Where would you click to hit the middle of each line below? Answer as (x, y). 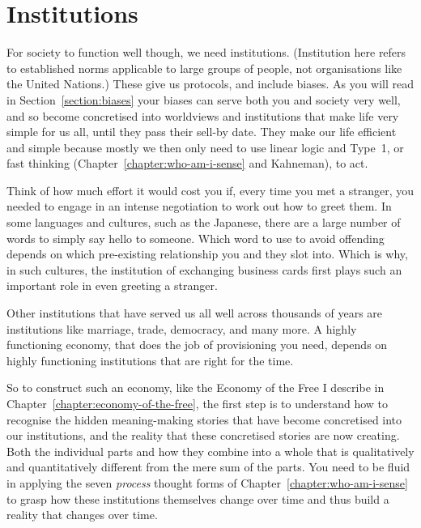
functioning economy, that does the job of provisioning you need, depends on (197, 345)
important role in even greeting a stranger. (112, 285)
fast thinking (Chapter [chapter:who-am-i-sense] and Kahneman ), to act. (187, 163)
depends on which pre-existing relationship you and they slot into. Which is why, (207, 254)
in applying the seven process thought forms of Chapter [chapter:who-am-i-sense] (207, 482)
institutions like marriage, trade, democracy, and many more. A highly (182, 328)
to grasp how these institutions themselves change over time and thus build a (198, 498)
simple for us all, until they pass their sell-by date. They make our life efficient (202, 132)
